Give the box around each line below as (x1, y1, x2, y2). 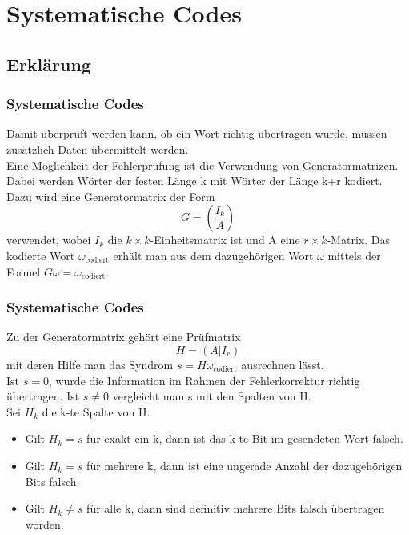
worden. (25, 515, 64, 532)
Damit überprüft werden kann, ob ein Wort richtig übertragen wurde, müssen (6, 125, 387, 142)
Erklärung (6, 51, 91, 76)
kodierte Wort (6, 247, 75, 263)
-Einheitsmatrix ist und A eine (150, 231, 300, 248)
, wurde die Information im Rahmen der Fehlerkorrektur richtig (48, 372, 360, 388)
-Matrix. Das (327, 231, 390, 248)
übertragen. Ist (6, 388, 80, 404)
